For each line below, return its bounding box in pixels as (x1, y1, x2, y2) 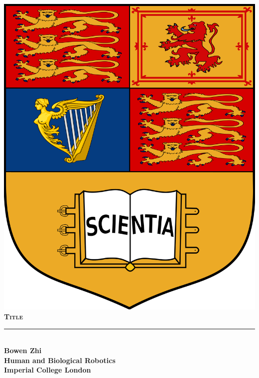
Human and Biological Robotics (4, 355, 116, 365)
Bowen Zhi (4, 345, 42, 356)
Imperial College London (4, 365, 91, 375)
